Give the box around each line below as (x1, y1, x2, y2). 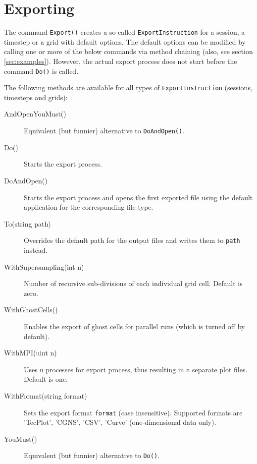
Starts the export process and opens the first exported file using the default (24, 192, 253, 202)
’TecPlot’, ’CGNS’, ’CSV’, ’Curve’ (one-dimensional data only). (24, 417, 216, 427)
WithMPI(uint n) (4, 348, 57, 358)
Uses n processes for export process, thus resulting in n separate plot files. (24, 364, 248, 374)
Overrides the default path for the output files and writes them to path (24, 235, 240, 245)
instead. (24, 244, 48, 255)
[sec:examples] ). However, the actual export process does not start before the (4, 56, 237, 66)
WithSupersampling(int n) (4, 261, 84, 272)
